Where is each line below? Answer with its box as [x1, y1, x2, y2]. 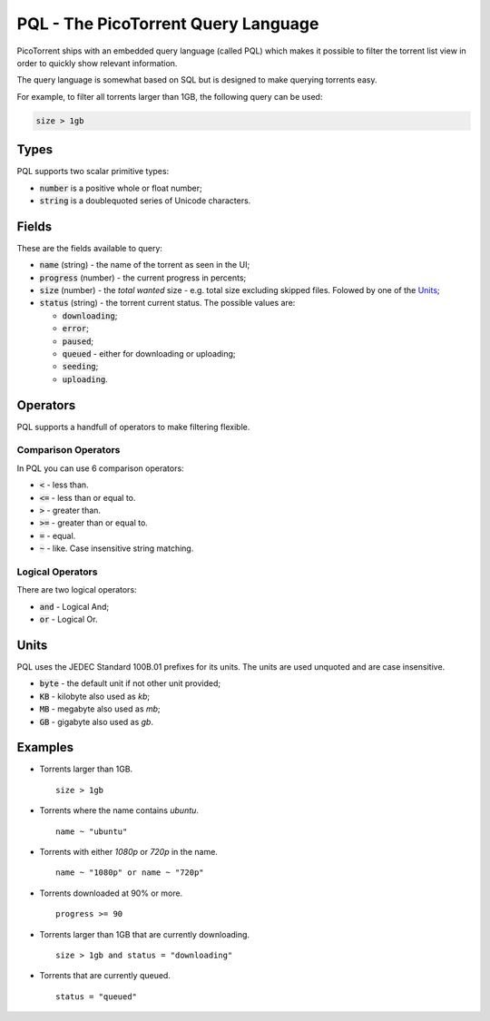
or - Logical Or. [39, 614, 98, 625]
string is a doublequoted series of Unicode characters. [39, 195, 251, 206]
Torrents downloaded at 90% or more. [39, 888, 183, 898]
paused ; [62, 336, 94, 347]
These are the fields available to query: [16, 242, 163, 253]
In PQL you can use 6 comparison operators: [16, 463, 185, 474]
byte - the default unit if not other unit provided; [39, 678, 221, 689]
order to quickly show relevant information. [16, 57, 178, 68]
